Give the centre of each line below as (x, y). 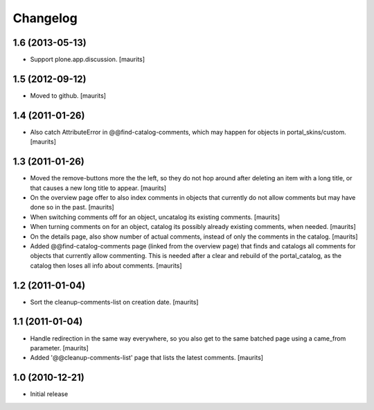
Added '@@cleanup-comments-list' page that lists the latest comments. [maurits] (146, 358)
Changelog (45, 18)
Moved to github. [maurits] (68, 95)
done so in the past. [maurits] (72, 207)
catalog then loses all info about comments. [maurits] (106, 265)
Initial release (49, 394)
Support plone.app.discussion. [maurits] (88, 60)
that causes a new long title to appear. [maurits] (98, 188)
